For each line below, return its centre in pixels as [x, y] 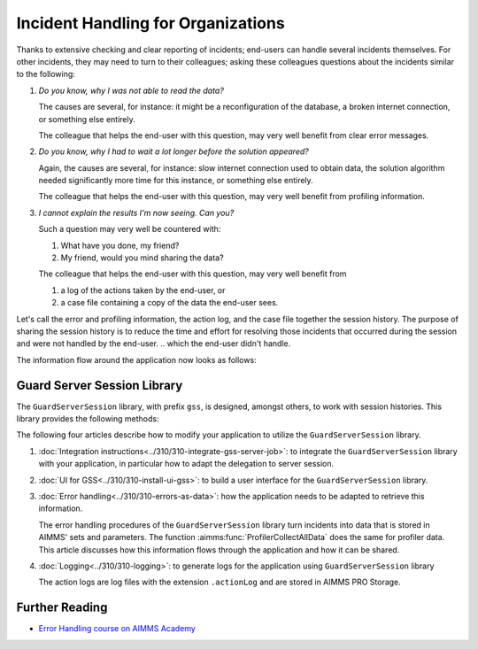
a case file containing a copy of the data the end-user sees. [170, 303]
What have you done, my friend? [120, 245]
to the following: [46, 74]
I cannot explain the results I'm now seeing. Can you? [136, 212]
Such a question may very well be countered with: [130, 229]
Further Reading [62, 608]
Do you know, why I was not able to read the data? [131, 90]
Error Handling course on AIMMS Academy [117, 629]
